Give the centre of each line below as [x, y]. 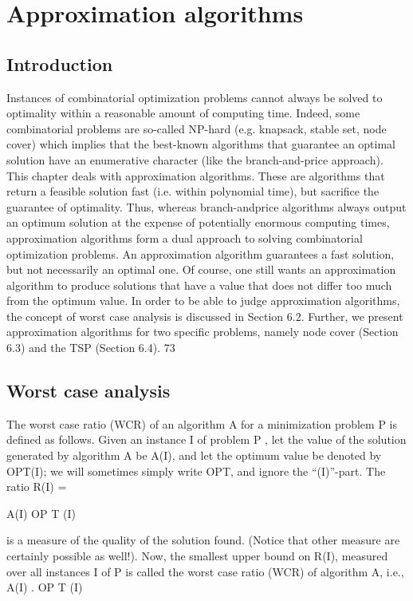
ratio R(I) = [37, 486]
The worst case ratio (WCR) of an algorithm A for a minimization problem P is [202, 423]
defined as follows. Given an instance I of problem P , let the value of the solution [206, 439]
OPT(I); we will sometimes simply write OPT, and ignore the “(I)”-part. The [196, 471]
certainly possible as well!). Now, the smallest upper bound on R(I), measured [197, 556]
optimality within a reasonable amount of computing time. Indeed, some [183, 113]
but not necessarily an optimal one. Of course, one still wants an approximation [201, 269]
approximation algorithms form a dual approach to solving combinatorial [185, 237]
